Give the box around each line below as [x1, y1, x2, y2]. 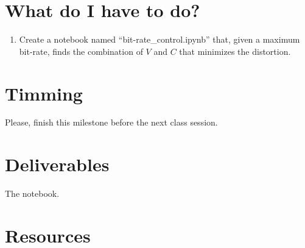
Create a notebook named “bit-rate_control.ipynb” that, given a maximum [19, 33, 300, 46]
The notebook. [5, 187, 60, 200]
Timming [5, 80, 83, 105]
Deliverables [5, 152, 110, 177]
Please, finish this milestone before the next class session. [5, 116, 218, 129]
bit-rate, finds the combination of [19, 44, 143, 57]
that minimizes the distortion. [179, 44, 291, 57]
